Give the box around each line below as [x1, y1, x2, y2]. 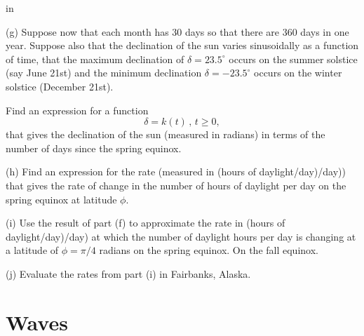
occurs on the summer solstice [229, 51, 358, 66]
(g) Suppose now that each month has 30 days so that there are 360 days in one [6, 24, 349, 39]
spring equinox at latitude [6, 191, 117, 206]
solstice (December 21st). [6, 79, 114, 93]
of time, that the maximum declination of [6, 51, 184, 66]
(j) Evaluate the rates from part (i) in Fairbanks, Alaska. [6, 266, 251, 281]
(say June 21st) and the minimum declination [6, 65, 202, 80]
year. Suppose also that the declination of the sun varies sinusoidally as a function [6, 38, 359, 53]
